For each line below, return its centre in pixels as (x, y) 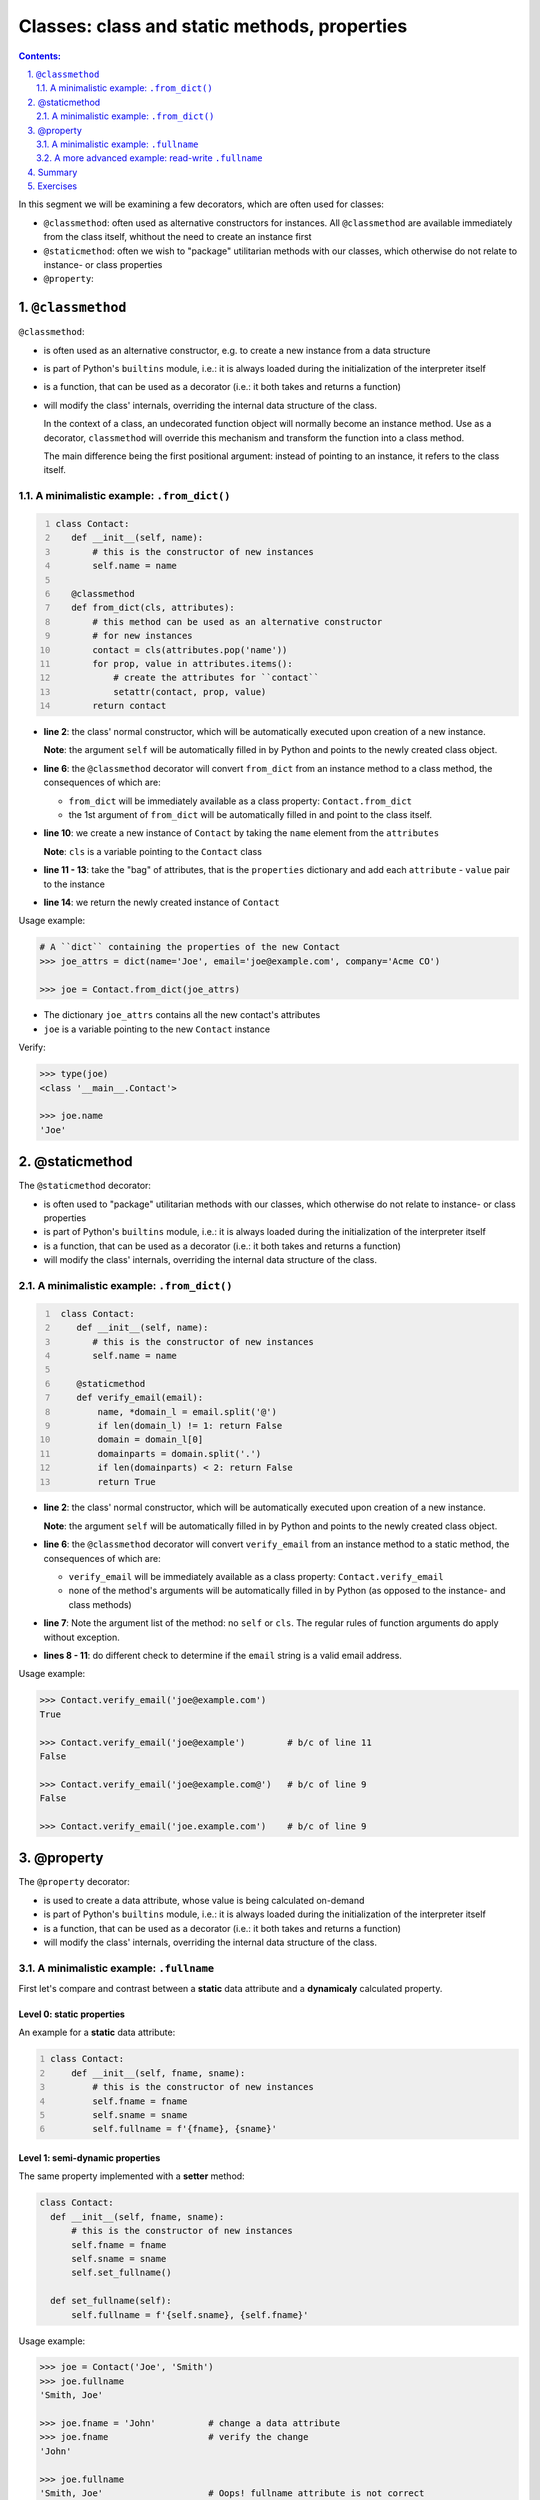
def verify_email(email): (140, 1398)
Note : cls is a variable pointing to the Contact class (152, 851)
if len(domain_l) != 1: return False (190, 1425)
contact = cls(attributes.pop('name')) (189, 649)
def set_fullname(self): (111, 2301)
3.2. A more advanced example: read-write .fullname (149, 158)
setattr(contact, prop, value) (190, 691)
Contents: (40, 56)
